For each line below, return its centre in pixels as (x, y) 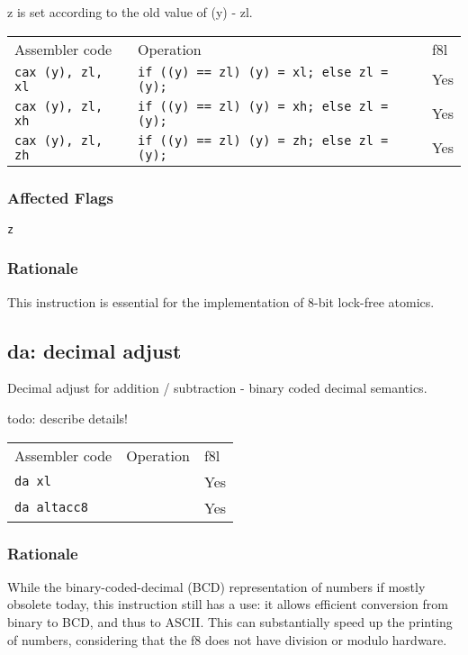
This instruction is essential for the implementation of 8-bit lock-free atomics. (221, 301)
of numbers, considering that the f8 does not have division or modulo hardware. (227, 639)
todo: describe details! (67, 418)
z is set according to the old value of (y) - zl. (130, 12)
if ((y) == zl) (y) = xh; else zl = (263, 106)
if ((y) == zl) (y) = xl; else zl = (263, 72)
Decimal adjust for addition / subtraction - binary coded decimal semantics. (217, 388)
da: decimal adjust (94, 350)
